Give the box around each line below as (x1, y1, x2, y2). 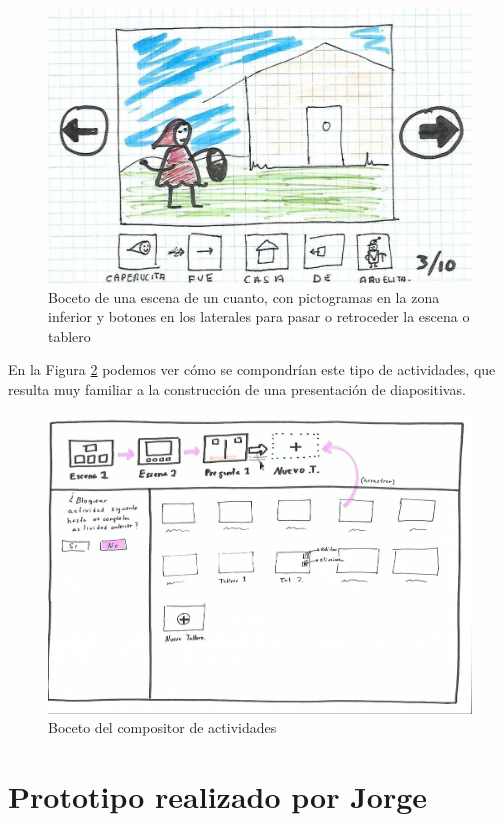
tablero (48, 325, 91, 346)
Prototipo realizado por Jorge (8, 776, 428, 817)
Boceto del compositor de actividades (48, 717, 277, 738)
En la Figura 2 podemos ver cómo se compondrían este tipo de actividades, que (8, 359, 496, 380)
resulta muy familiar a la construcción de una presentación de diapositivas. (8, 379, 466, 400)
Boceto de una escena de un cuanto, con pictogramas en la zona (48, 286, 440, 307)
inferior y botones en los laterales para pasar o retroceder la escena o (48, 306, 470, 327)
